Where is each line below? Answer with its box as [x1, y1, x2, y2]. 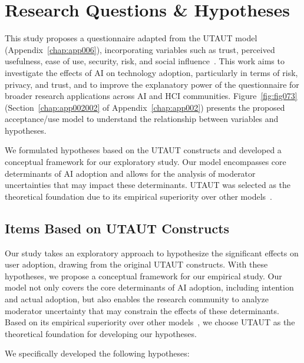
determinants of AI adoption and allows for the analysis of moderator [5, 167, 256, 179]
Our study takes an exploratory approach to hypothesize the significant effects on [5, 246, 299, 259]
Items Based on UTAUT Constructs [5, 219, 230, 237]
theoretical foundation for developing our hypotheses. [5, 327, 197, 339]
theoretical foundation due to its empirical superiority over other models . [5, 190, 272, 202]
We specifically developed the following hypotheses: [5, 347, 190, 359]
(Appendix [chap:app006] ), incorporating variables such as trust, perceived [5, 43, 275, 55]
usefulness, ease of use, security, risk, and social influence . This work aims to [5, 55, 285, 67]
